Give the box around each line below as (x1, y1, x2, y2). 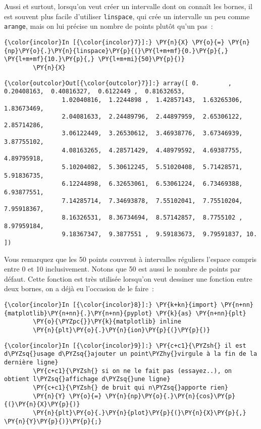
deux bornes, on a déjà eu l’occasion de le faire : (4, 283, 154, 294)
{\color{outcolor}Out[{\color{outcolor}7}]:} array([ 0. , (4, 79, 232, 87)
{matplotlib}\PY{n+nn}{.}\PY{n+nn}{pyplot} (4, 309, 152, 317)
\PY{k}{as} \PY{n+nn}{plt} (155, 309, 246, 317)
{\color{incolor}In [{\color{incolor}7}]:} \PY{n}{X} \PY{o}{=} (4, 38, 225, 46)
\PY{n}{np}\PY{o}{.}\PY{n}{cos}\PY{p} (105, 392, 236, 400)
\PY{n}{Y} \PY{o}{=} (33, 392, 102, 400)
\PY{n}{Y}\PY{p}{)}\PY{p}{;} (4, 417, 102, 425)
